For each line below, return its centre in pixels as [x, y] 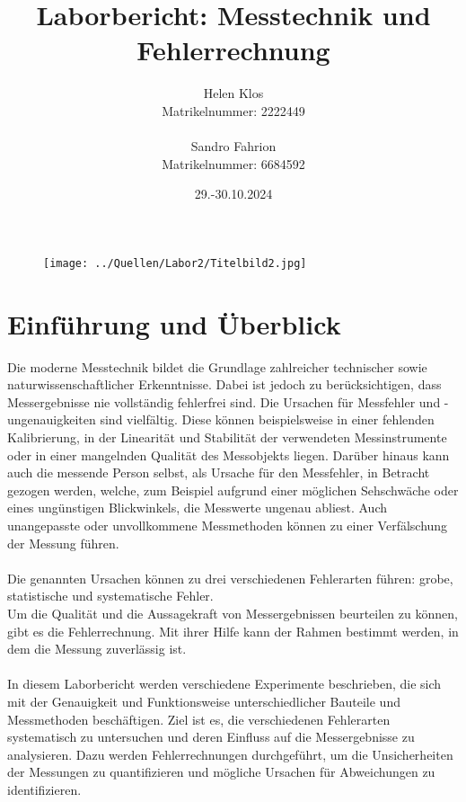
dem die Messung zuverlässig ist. [97, 649]
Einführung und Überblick [174, 323]
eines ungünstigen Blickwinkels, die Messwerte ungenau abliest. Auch [198, 508]
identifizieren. [44, 789]
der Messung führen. [63, 543]
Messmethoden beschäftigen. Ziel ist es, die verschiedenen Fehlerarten [199, 719]
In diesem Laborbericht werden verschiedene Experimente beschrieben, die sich [224, 684]
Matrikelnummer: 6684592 [233, 163]
